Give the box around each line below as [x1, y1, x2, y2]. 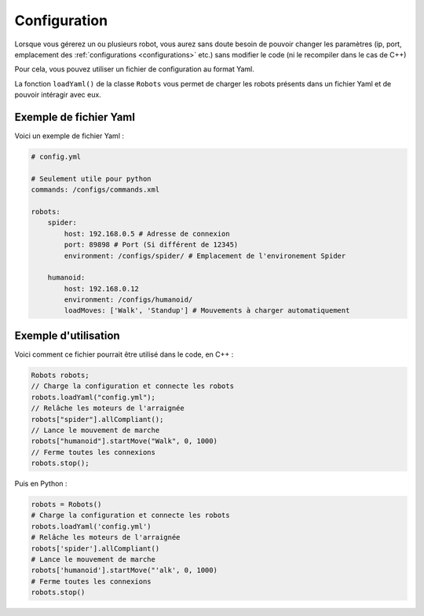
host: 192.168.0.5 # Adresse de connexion [64, 229, 231, 238]
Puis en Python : [14, 479, 68, 489]
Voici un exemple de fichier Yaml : [14, 131, 125, 141]
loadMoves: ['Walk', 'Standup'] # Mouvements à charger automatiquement [64, 306, 350, 315]
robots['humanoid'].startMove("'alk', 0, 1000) [31, 566, 217, 575]
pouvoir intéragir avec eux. [14, 90, 101, 100]
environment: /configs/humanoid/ [64, 295, 193, 304]
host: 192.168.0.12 [64, 284, 139, 293]
